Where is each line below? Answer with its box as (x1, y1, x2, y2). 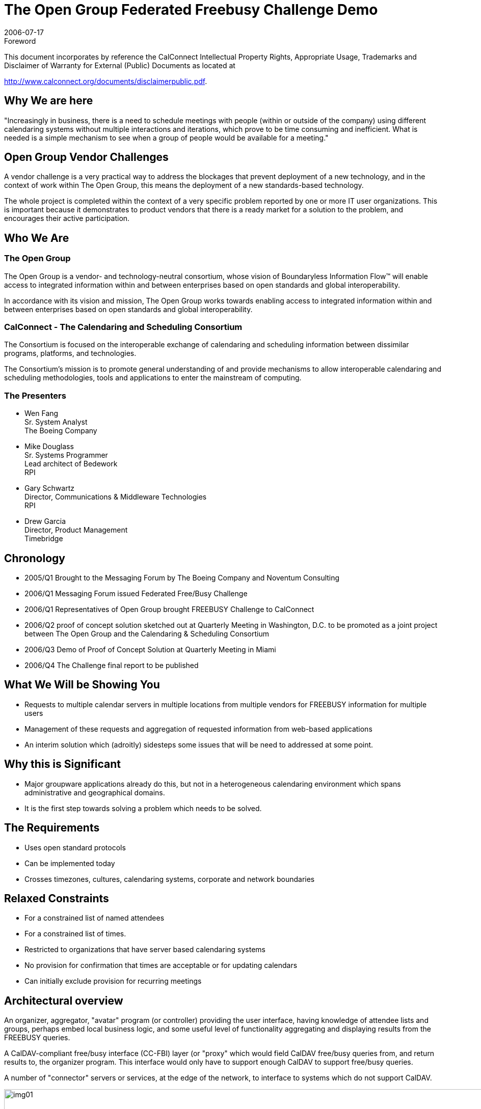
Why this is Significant (4, 758, 121, 771)
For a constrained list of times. (24, 929, 126, 938)
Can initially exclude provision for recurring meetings (24, 977, 202, 986)
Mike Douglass (24, 442, 74, 451)
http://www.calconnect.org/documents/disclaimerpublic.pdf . (4, 76, 207, 86)
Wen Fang (24, 409, 59, 418)
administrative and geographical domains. (24, 788, 165, 797)
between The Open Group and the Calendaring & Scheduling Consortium (24, 629, 270, 638)
